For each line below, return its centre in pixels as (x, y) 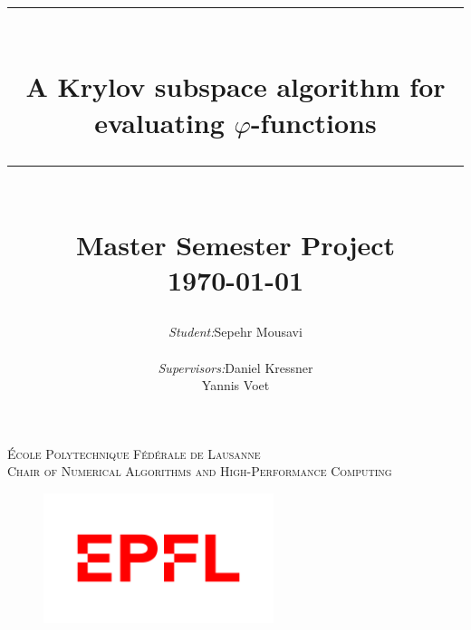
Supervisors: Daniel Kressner (235, 367)
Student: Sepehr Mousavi (235, 332)
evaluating (159, 122)
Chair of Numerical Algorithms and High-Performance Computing (200, 471)
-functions (313, 122)
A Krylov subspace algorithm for (235, 86)
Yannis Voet (235, 385)
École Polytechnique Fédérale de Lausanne (134, 453)
